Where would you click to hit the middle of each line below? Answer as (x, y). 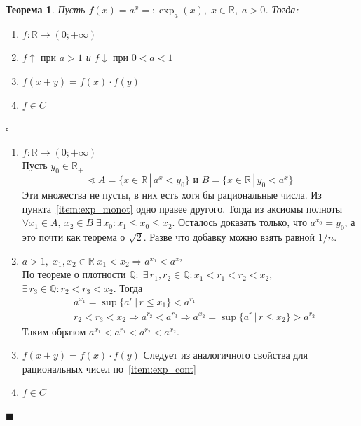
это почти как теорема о (74, 237)
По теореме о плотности (74, 274)
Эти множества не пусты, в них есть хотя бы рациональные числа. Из (172, 195)
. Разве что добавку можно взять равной (229, 237)
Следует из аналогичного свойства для (225, 355)
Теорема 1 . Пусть (46, 9)
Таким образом (54, 331)
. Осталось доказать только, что (239, 222)
